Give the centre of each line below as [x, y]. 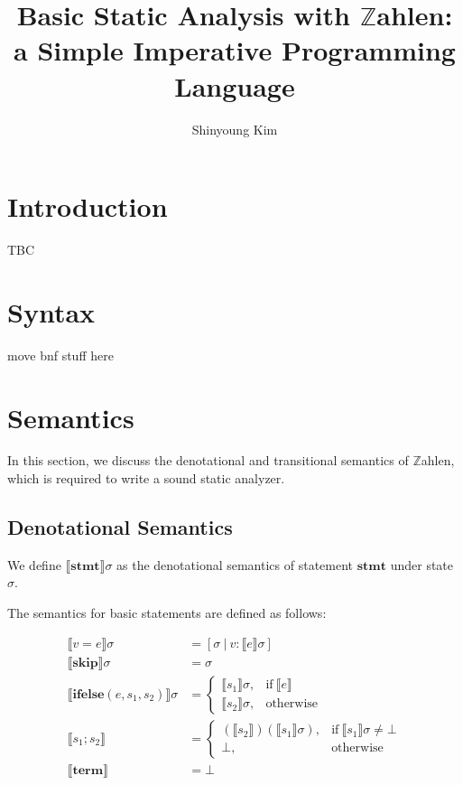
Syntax [51, 311]
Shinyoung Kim [235, 129]
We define [34, 564]
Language [235, 85]
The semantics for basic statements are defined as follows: [167, 613]
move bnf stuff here [60, 355]
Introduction [88, 206]
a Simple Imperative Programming [235, 50]
